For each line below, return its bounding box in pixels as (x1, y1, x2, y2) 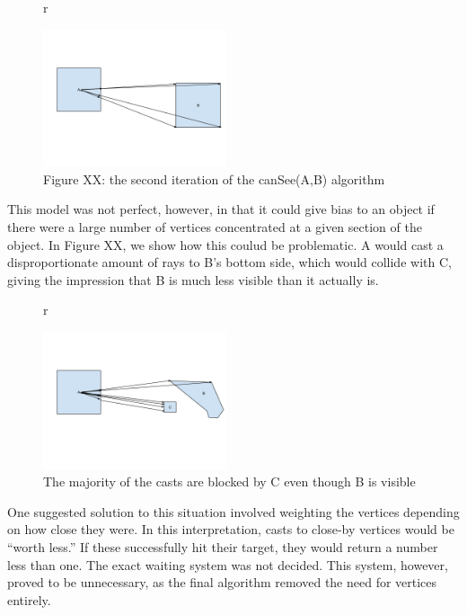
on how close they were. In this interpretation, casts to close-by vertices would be (7, 520, 454, 539)
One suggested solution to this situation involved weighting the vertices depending (7, 502, 460, 521)
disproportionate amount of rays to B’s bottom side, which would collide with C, (7, 253, 452, 272)
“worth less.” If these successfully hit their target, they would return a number (7, 537, 438, 556)
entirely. (7, 590, 51, 609)
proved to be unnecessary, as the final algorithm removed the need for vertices (7, 573, 437, 592)
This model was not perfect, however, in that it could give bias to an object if (7, 200, 435, 218)
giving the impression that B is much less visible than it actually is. (7, 270, 379, 289)
